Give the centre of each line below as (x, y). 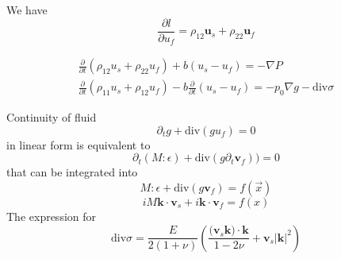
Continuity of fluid (52, 117)
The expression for (52, 216)
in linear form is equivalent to (79, 144)
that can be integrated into (72, 172)
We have (27, 10)
